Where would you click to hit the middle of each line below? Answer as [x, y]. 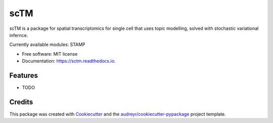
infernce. [19, 35]
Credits [21, 102]
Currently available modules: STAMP [47, 45]
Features [24, 75]
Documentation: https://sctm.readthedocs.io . [69, 61]
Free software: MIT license [50, 54]
